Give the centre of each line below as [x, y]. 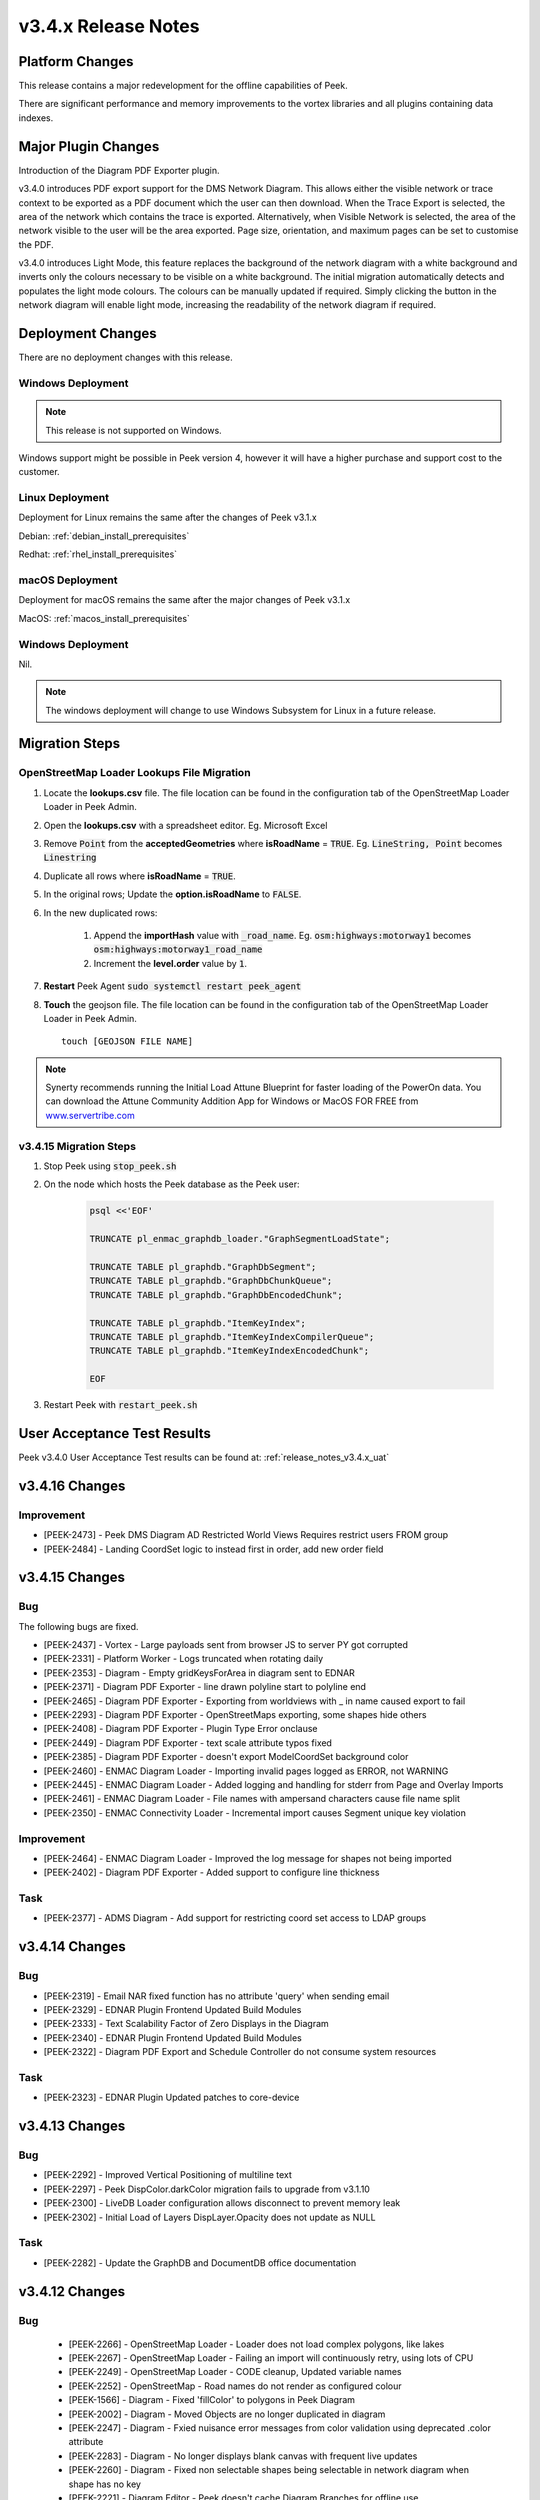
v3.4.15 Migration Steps [77, 1146]
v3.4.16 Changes [72, 1485]
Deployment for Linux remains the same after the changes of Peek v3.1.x [167, 517]
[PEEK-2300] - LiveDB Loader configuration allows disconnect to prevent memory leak [222, 2203]
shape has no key [105, 2484]
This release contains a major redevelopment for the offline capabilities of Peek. [183, 86]
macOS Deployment [68, 580]
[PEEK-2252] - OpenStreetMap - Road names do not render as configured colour [235, 2386]
